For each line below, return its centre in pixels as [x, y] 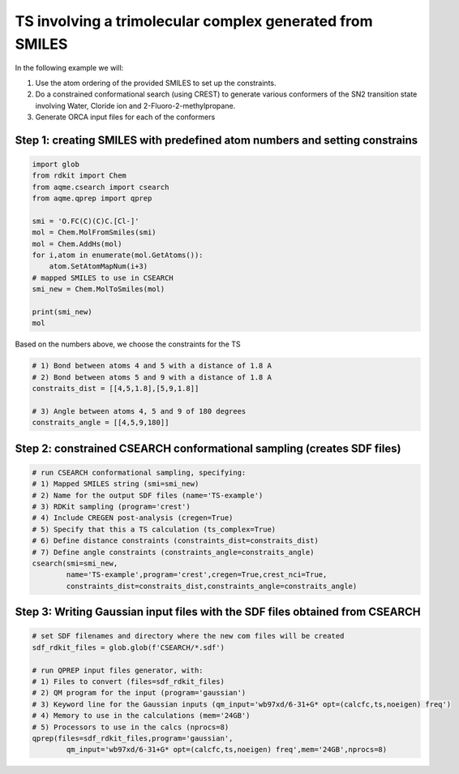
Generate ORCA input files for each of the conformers [125, 117]
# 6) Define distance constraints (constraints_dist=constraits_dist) [176, 541]
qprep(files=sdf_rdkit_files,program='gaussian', [133, 738]
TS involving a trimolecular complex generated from [194, 21]
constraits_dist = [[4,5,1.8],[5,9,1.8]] [116, 389]
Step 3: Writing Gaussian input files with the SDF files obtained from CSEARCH [218, 612]
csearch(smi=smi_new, [75, 563]
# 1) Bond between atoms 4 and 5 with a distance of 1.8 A [152, 366]
